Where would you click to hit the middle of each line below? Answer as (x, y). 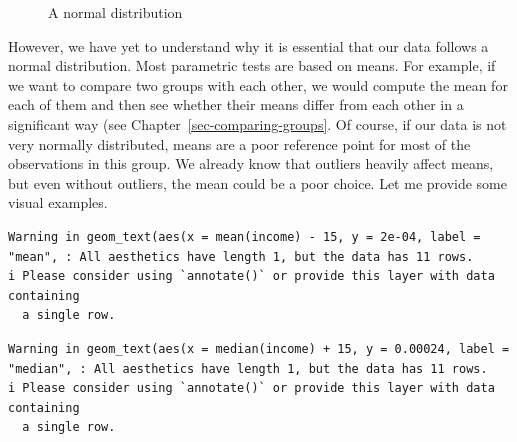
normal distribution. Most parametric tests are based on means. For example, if (252, 65)
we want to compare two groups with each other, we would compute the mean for (258, 84)
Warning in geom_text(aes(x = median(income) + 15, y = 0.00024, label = (259, 348)
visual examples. (58, 202)
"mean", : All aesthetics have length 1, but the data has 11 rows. (241, 256)
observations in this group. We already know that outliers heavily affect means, (251, 163)
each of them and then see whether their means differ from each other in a (236, 104)
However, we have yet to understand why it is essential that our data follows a (248, 45)
